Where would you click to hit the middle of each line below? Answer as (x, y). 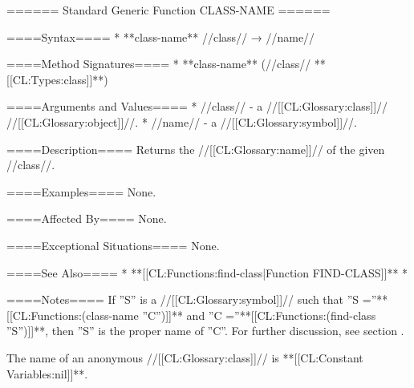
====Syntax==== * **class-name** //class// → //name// (161, 36)
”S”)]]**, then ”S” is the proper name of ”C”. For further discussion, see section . (205, 331)
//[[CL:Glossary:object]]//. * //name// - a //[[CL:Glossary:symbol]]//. (182, 121)
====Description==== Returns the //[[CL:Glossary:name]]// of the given (196, 149)
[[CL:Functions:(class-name (73, 315)
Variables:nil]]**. (47, 373)
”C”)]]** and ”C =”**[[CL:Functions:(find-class (259, 315)
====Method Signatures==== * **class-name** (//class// (159, 64)
